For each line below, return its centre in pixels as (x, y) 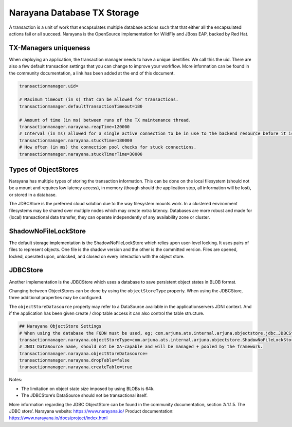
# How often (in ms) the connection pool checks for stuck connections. (108, 147)
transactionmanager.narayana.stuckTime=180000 (76, 140)
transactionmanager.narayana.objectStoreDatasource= (83, 353)
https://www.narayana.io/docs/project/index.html (58, 418)
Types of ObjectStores (44, 169)
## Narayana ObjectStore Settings (60, 326)
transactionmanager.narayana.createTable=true (76, 367)
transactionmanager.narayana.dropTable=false (74, 360)
